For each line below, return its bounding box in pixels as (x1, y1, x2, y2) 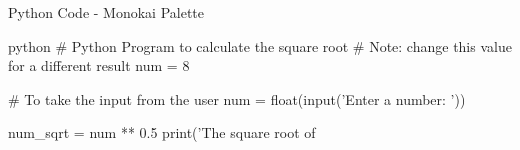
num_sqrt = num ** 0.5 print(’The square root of (8, 122, 316, 143)
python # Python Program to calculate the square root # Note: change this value (8, 35, 512, 56)
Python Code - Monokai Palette (8, 2, 205, 22)
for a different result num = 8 (8, 55, 190, 76)
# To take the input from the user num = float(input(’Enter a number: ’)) (8, 88, 466, 109)
